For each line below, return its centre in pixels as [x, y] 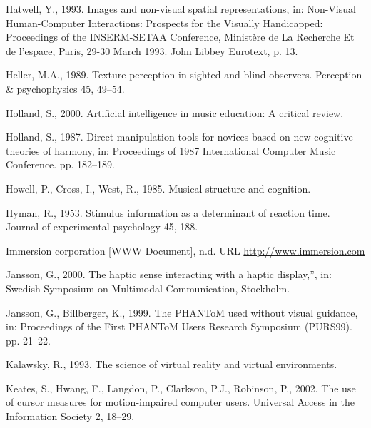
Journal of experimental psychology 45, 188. [102, 226]
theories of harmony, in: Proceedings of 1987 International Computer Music [171, 150]
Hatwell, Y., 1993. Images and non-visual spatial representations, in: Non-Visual [181, 9]
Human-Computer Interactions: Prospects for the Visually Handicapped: [164, 22]
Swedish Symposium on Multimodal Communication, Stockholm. [148, 288]
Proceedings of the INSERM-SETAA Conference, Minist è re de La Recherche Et [180, 37]
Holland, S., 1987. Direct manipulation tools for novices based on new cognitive [179, 137]
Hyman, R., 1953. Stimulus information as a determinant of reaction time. [168, 212]
